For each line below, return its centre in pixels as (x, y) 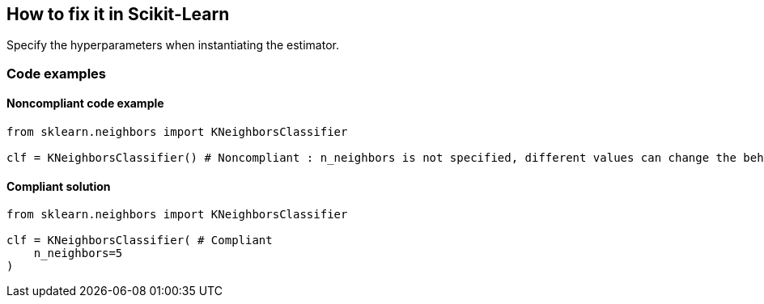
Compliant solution (59, 186)
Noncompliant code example (85, 103)
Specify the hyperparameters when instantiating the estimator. (173, 45)
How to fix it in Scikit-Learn (118, 14)
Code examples (57, 73)
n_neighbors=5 (78, 253)
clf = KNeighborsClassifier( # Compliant (140, 241)
